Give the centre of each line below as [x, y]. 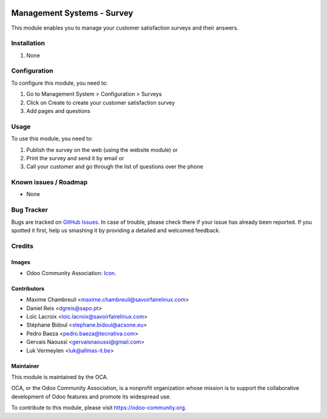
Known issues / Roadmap [49, 183]
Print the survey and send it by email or [75, 158]
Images [21, 262]
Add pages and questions [58, 111]
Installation [28, 44]
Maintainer [25, 366]
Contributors [28, 288]
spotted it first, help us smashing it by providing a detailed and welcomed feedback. [116, 230]
